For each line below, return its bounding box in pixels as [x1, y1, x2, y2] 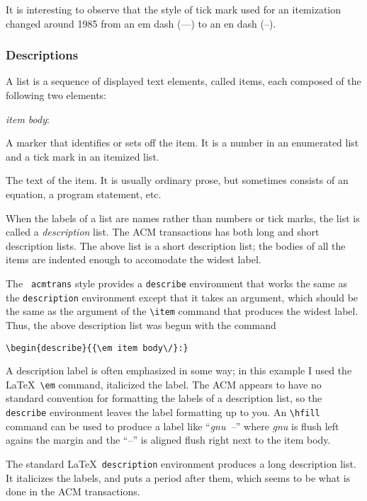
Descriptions [6, 46, 79, 64]
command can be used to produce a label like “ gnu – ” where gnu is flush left [6, 418, 339, 433]
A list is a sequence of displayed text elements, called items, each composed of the [6, 74, 361, 88]
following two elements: [6, 88, 107, 102]
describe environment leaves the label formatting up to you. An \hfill [6, 405, 320, 419]
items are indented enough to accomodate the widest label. [6, 252, 261, 267]
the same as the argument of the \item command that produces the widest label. [6, 304, 358, 318]
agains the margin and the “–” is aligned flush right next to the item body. [6, 432, 331, 447]
